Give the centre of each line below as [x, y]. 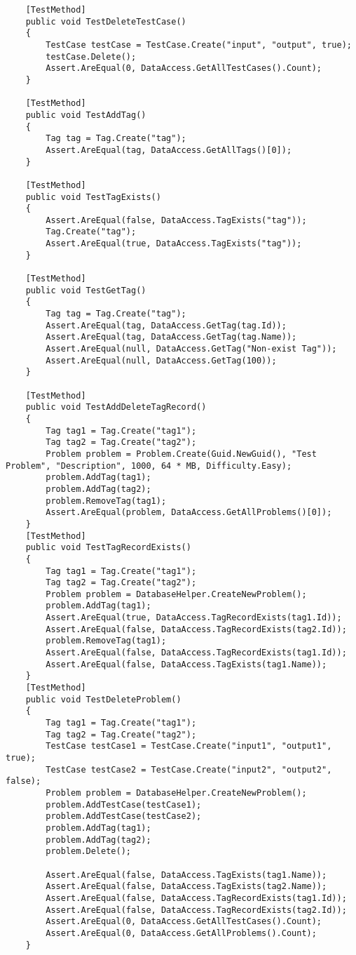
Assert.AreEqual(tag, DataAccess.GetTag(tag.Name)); [171, 337]
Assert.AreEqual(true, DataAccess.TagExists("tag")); [174, 244]
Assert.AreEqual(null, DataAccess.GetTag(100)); [161, 360]
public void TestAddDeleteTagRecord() [116, 407]
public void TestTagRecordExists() [108, 548]
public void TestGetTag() [86, 290]
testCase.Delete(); [91, 56]
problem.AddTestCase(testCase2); [124, 816]
